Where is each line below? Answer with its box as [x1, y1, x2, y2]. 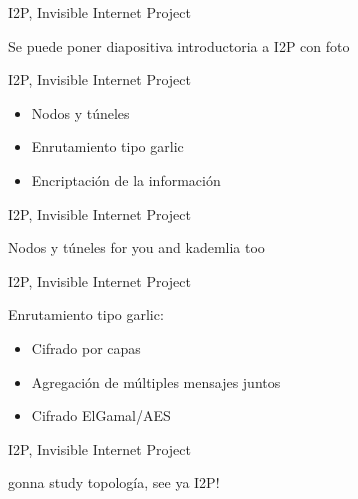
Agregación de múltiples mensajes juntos [31, 371, 281, 392]
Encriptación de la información [31, 169, 221, 190]
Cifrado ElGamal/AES [31, 405, 171, 426]
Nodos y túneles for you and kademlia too [8, 237, 265, 258]
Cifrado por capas [31, 337, 141, 358]
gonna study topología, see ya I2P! [8, 472, 220, 493]
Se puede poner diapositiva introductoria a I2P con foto [8, 35, 350, 56]
